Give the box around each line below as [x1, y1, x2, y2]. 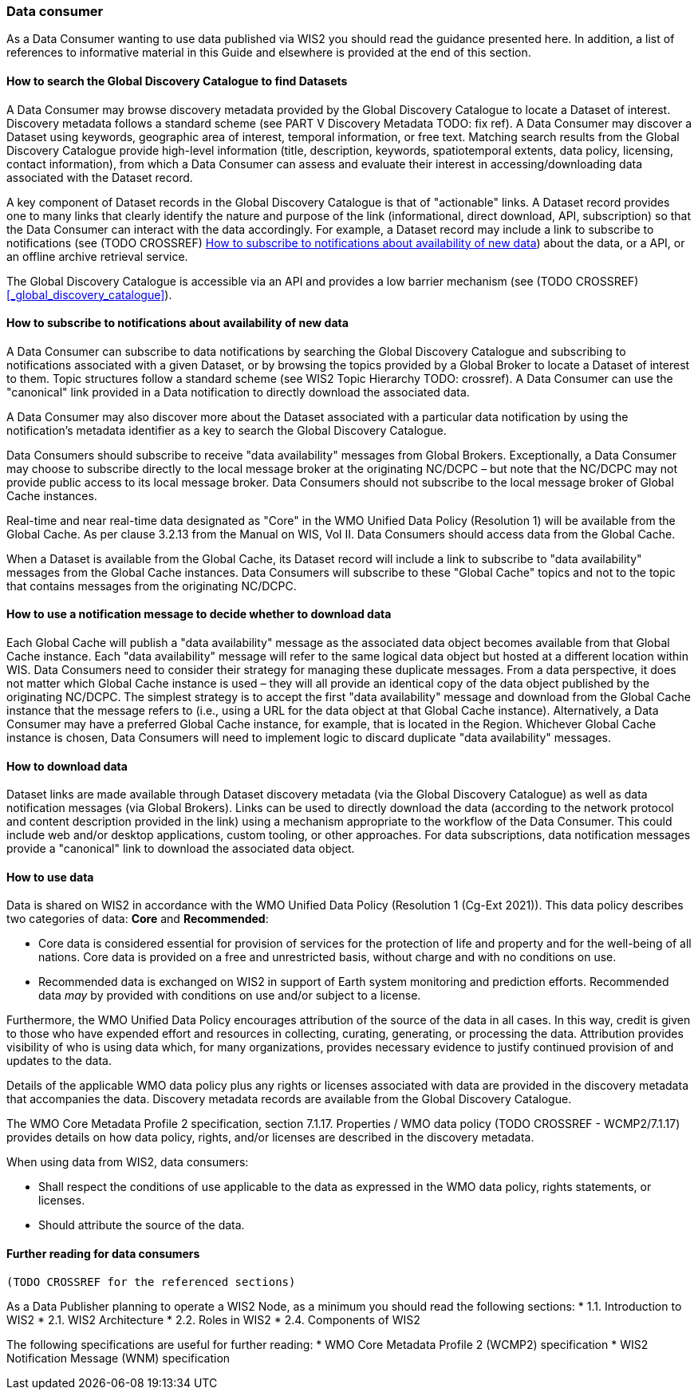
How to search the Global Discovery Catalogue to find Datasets [6, 73, 348, 88]
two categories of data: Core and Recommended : [6, 912, 269, 926]
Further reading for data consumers [6, 1247, 200, 1261]
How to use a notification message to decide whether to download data [6, 607, 392, 621]
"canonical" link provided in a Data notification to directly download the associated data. [6, 384, 470, 399]
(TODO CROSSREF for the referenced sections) [6, 1275, 296, 1288]
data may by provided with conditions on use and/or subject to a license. [38, 988, 421, 1003]
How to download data [6, 759, 128, 773]
